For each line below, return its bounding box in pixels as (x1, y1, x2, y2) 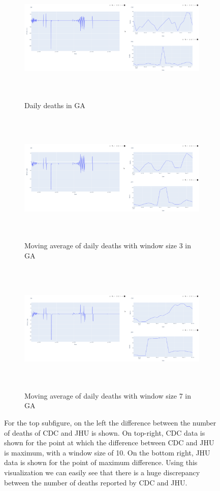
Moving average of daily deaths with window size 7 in (24, 390, 192, 401)
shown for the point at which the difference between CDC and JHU (4, 437, 214, 448)
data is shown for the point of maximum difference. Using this (4, 457, 198, 468)
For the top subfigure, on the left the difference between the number (4, 417, 216, 428)
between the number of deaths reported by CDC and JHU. (4, 477, 187, 487)
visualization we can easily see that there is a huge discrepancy (4, 467, 200, 478)
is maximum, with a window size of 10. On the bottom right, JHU (4, 447, 210, 457)
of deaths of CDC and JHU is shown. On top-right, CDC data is (4, 427, 205, 438)
